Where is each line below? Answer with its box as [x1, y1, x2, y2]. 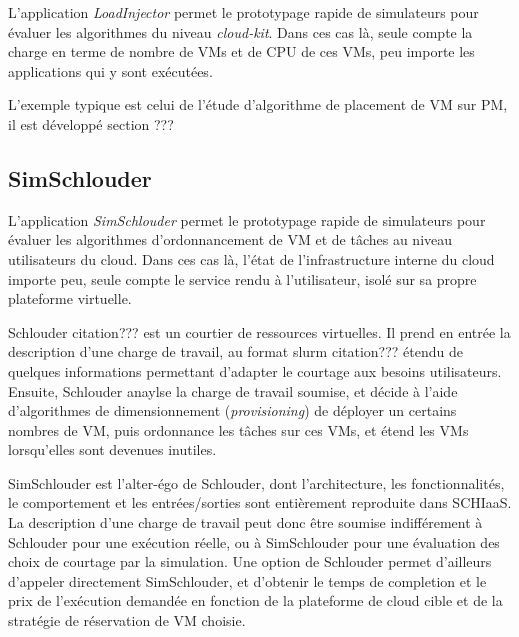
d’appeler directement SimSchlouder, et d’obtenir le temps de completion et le [8, 570, 487, 591]
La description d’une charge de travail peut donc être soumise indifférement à [8, 512, 483, 533]
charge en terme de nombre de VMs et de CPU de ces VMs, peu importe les [8, 41, 475, 62]
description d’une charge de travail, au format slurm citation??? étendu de [8, 341, 463, 362]
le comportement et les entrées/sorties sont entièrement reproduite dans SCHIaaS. [8, 492, 512, 513]
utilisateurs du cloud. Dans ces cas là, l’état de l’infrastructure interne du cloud [8, 248, 495, 269]
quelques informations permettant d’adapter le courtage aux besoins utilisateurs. [8, 360, 502, 381]
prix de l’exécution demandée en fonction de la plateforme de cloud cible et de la [8, 590, 503, 611]
